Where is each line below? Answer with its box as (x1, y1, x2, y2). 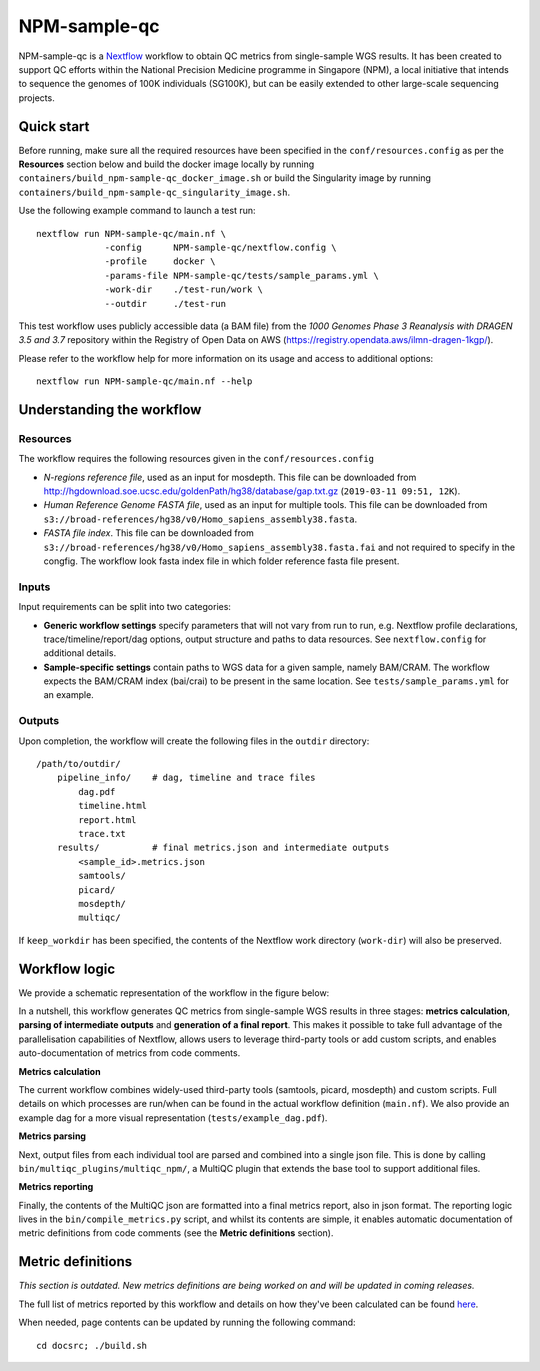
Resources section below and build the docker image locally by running (18, 158, 315, 170)
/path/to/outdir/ (36, 758, 121, 769)
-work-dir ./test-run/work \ (104, 284, 264, 295)
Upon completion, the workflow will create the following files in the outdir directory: (18, 735, 370, 747)
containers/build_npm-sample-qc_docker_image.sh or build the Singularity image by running (18, 172, 432, 184)
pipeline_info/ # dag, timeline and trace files (56, 772, 316, 784)
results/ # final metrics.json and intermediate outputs (56, 842, 390, 854)
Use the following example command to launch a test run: (18, 205, 256, 217)
